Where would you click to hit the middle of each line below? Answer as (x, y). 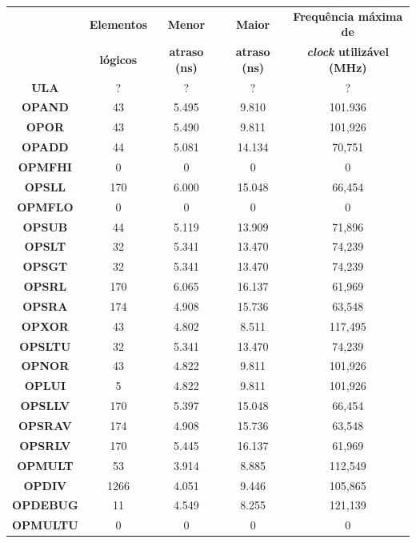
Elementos (118, 24)
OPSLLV (45, 406)
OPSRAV (45, 425)
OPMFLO (45, 206)
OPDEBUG (45, 505)
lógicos (118, 59)
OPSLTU (45, 346)
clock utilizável (348, 52)
